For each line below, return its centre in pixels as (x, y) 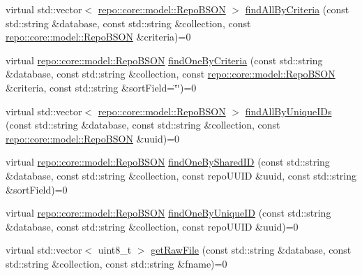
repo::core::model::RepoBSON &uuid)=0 (93, 138)
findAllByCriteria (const (297, 9)
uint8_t (115, 250)
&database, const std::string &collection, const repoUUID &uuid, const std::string (181, 175)
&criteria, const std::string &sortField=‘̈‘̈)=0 (101, 87)
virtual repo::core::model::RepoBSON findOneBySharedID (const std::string (168, 162)
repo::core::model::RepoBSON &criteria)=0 (98, 37)
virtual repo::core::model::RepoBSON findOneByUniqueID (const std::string (168, 213)
